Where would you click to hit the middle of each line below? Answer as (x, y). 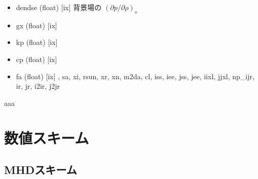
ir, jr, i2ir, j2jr (38, 86)
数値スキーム (47, 137)
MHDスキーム (41, 170)
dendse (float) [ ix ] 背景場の (59, 7)
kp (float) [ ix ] (37, 42)
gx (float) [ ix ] (36, 25)
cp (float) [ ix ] (36, 59)
